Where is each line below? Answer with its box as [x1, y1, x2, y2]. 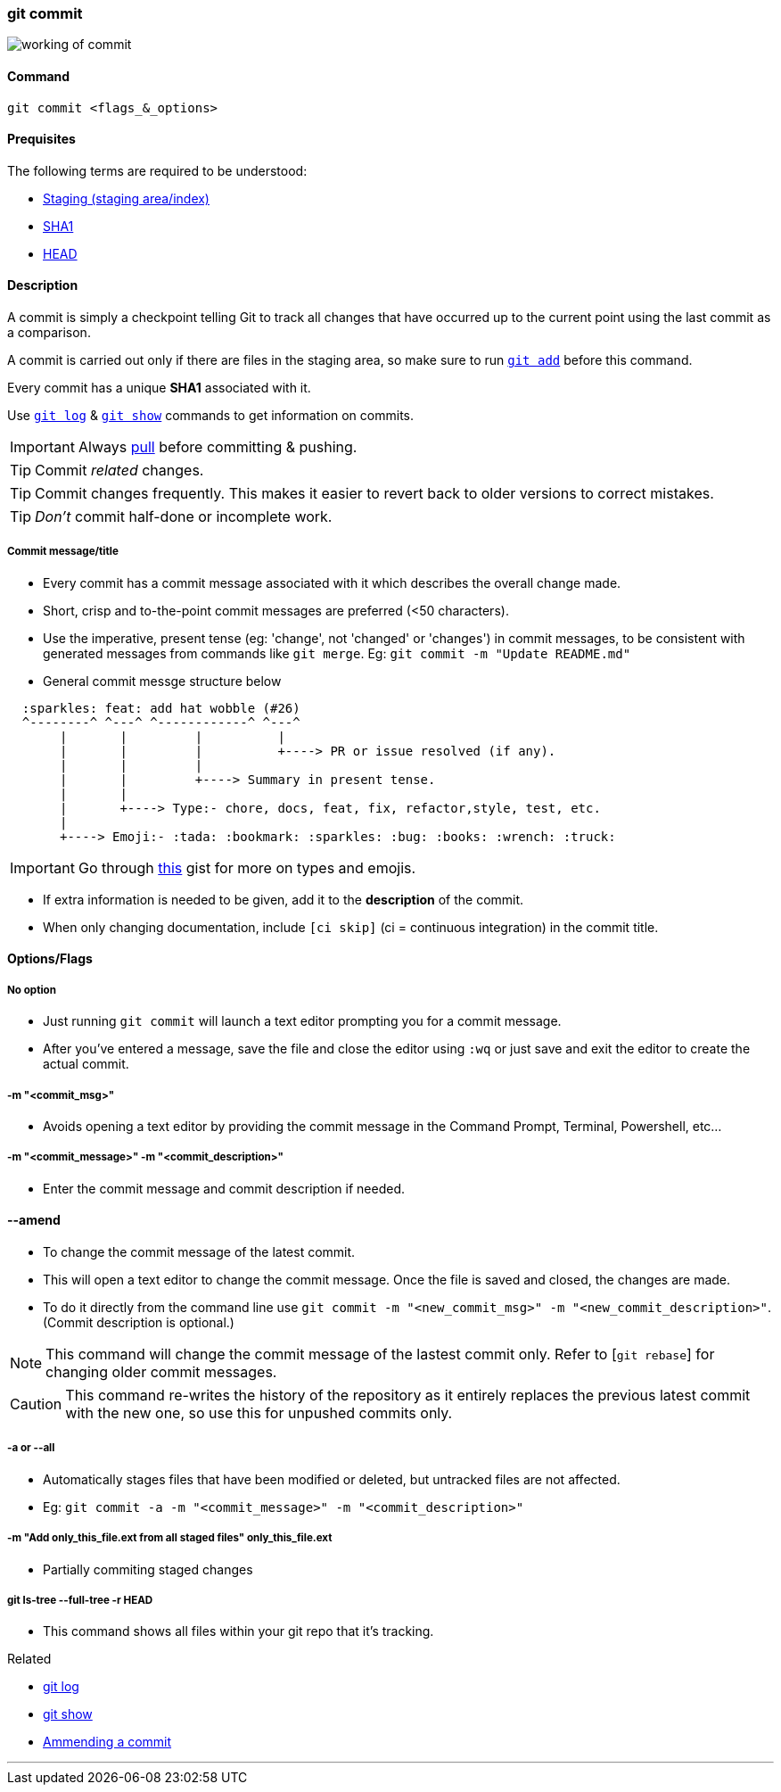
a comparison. [7, 325, 91, 341]
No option [7, 983, 56, 996]
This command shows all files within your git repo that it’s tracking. [43, 1623, 434, 1639]
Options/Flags [7, 951, 93, 967]
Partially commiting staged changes [43, 1561, 253, 1577]
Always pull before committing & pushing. [78, 438, 358, 457]
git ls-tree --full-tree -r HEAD [7, 1593, 153, 1606]
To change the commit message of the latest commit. [43, 1243, 356, 1259]
